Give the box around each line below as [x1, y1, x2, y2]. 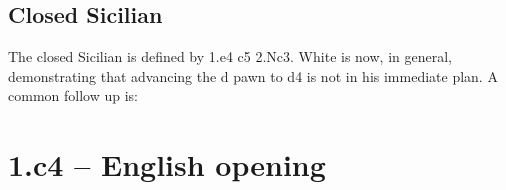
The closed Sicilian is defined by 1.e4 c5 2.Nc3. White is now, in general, [8, 46, 452, 67]
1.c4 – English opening [8, 144, 326, 185]
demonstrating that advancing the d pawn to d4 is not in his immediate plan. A [8, 65, 498, 86]
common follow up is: [8, 85, 138, 106]
